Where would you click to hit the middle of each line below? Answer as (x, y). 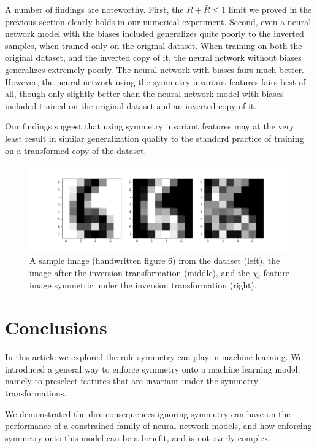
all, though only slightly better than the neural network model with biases (144, 94)
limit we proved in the (270, 9)
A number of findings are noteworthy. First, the (94, 9)
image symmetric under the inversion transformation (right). (143, 285)
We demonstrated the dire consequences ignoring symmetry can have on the (148, 413)
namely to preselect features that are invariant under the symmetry (132, 381)
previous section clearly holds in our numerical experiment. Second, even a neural (158, 21)
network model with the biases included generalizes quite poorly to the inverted (155, 33)
